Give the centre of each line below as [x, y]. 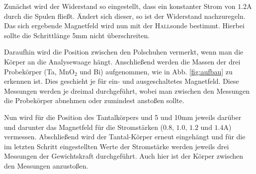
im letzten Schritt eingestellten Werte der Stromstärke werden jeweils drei [117, 146]
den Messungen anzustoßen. [46, 165]
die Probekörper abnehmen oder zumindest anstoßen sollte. [94, 100]
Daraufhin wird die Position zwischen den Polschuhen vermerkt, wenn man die [124, 52]
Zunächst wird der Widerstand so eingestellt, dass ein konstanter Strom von [120, 6]
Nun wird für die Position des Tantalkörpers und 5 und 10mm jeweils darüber [123, 117]
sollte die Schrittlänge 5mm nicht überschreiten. [77, 35]
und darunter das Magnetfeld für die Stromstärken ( [84, 127]
